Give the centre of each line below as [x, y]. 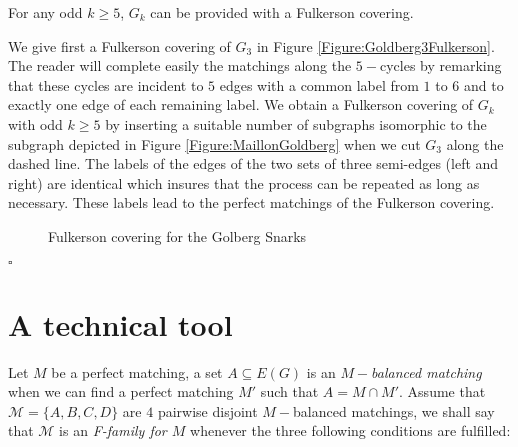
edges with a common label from [319, 84]
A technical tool [120, 323]
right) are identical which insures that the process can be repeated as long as [244, 182]
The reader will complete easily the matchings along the [180, 65]
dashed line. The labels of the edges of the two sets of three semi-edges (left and [253, 163]
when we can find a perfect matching [121, 391]
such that [289, 391]
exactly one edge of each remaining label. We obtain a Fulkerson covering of [241, 104]
